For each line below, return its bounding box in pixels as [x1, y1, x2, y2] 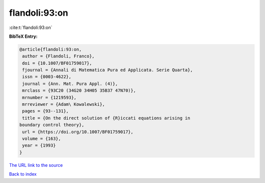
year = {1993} [22, 143, 56, 148]
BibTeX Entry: [9, 33, 38, 39]
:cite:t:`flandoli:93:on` [9, 25, 53, 30]
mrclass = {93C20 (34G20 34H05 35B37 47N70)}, [22, 88, 136, 93]
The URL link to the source [9, 162, 63, 168]
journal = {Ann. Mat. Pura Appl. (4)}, [22, 81, 118, 86]
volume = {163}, [22, 136, 61, 141]
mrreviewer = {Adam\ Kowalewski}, [22, 102, 105, 107]
